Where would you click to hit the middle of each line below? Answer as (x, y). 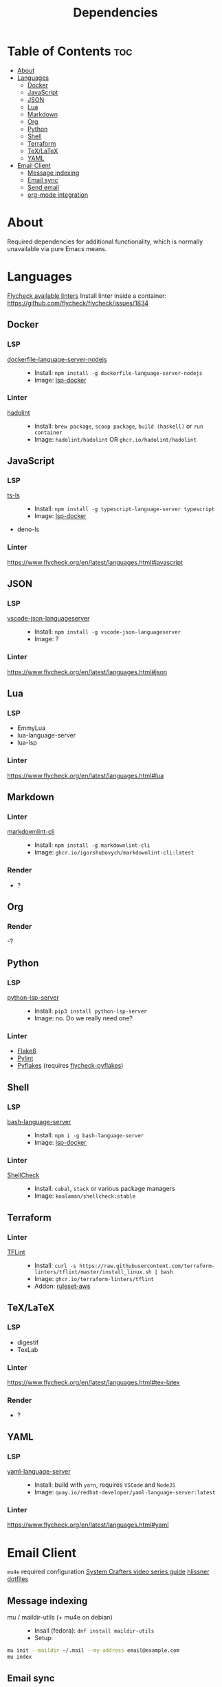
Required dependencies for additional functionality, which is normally (105, 241)
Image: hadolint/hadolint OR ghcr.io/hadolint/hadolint (115, 439)
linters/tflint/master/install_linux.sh (93, 1272)
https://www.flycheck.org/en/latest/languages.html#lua (86, 775)
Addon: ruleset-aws (62, 1286)
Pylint (25, 1058)
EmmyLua (31, 728)
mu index (20, 1657)
